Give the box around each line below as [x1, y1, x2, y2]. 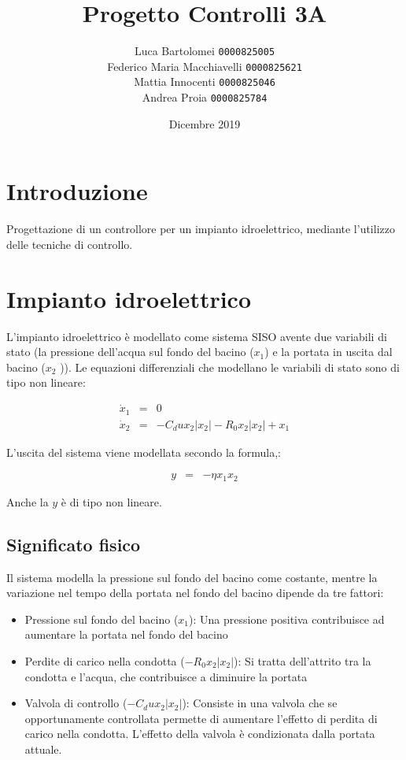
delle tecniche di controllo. [6, 235, 133, 252]
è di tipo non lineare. [61, 493, 162, 510]
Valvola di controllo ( [24, 695, 127, 711]
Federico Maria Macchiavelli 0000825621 [107, 57, 302, 74]
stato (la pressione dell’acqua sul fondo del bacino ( [6, 343, 254, 360]
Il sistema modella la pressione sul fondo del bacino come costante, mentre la [6, 569, 378, 585]
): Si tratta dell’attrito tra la [234, 652, 371, 669]
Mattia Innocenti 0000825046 [134, 73, 275, 90]
